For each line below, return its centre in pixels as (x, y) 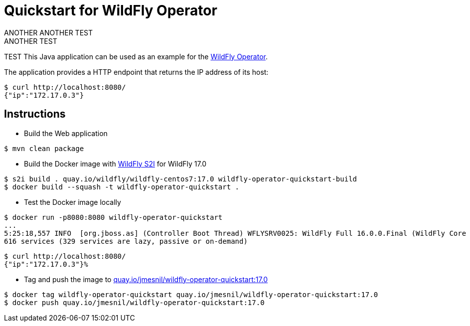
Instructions (35, 114)
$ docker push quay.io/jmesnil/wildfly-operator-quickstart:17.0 (134, 302)
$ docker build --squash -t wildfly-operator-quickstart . (122, 187)
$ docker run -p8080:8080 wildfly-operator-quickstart (113, 217)
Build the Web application (66, 133)
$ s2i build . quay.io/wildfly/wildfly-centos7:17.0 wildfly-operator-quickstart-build (181, 179)
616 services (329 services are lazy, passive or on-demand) (126, 241)
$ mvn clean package (44, 148)
